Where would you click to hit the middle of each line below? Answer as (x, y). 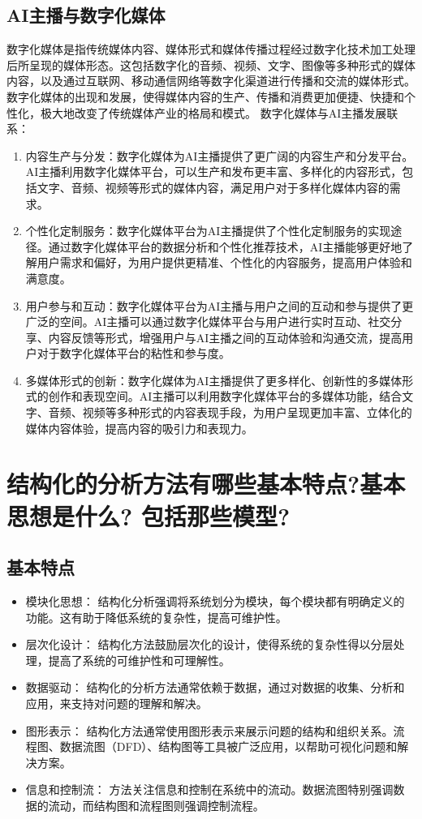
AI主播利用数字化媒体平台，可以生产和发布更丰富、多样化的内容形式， (214, 172)
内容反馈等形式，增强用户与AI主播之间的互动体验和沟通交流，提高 (225, 337)
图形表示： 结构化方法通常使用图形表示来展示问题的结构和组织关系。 (209, 730)
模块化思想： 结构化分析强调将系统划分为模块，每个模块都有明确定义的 (215, 601)
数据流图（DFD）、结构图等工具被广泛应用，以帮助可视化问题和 (228, 746)
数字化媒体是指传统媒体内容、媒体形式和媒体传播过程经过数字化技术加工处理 (211, 49)
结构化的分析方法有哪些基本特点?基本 (206, 484)
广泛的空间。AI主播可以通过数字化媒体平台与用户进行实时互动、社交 (208, 322)
